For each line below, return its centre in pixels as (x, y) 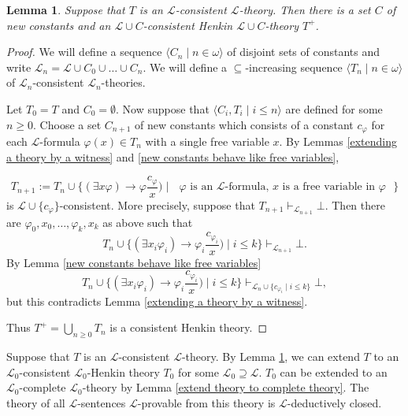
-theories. (123, 82)
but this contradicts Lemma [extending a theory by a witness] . (157, 301)
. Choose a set (67, 124)
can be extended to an (334, 371)
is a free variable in (329, 187)
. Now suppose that (163, 108)
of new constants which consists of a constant (244, 124)
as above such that (148, 222)
